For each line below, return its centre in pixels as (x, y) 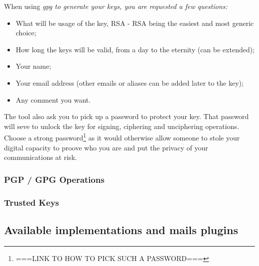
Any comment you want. (53, 99)
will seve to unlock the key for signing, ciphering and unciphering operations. (122, 126)
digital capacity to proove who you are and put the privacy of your (106, 147)
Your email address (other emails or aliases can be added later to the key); (129, 82)
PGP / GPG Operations (54, 179)
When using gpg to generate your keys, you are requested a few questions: (116, 6)
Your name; (33, 66)
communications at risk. (41, 157)
